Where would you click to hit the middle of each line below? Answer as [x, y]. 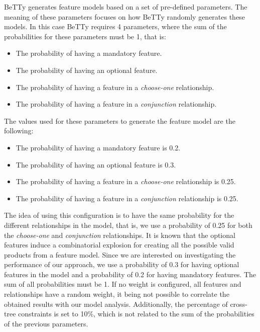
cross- [239, 304]
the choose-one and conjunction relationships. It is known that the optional [120, 235]
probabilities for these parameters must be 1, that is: [85, 36]
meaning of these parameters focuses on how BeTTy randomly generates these [124, 16]
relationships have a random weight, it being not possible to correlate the [117, 294]
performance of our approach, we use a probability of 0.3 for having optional [122, 264]
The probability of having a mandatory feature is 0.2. [98, 147]
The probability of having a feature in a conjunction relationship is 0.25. [127, 198]
